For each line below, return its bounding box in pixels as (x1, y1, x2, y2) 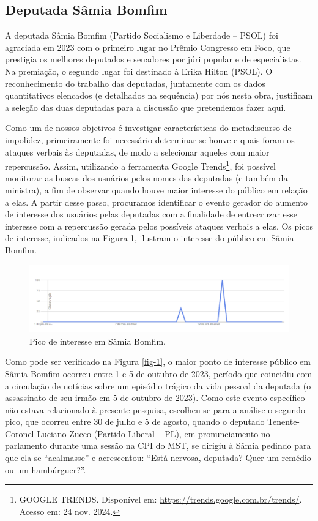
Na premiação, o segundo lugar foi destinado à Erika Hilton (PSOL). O (5, 64, 273, 77)
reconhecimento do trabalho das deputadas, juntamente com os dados (5, 77, 265, 89)
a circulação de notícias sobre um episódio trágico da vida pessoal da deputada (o (5, 379, 311, 392)
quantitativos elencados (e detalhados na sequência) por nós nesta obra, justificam (5, 89, 313, 102)
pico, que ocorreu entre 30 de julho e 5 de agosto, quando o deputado (5, 415, 265, 428)
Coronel (5, 427, 34, 440)
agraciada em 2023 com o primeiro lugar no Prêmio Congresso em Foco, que (5, 40, 290, 53)
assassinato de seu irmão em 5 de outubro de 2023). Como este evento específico (5, 391, 305, 404)
